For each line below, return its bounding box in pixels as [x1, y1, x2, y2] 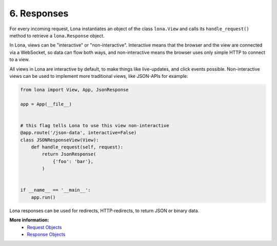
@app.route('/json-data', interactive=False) [20, 130, 137, 136]
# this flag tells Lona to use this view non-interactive [20, 122, 169, 128]
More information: [9, 217, 49, 223]
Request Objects [27, 224, 62, 230]
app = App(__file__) [20, 101, 72, 107]
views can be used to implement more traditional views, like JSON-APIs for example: [9, 73, 188, 79]
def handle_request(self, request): [31, 144, 123, 150]
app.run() [31, 194, 56, 200]
